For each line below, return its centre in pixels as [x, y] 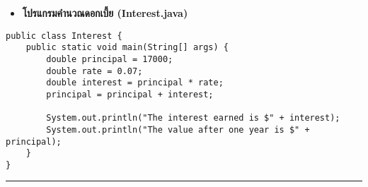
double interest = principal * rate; [135, 83]
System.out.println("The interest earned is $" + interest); [193, 118]
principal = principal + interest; [130, 94]
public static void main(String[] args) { [127, 48]
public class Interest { [64, 36]
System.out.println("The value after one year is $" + [178, 129]
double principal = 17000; [110, 59]
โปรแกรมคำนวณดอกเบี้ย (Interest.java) [105, 13]
